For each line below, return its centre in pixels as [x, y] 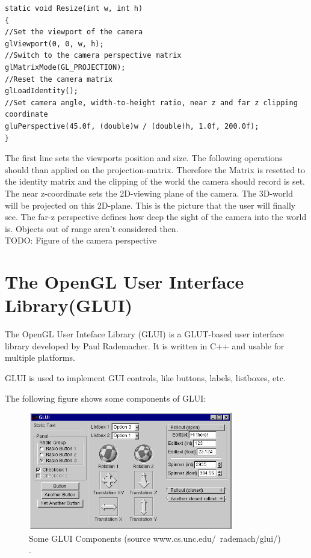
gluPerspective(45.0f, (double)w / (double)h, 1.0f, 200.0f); [132, 126]
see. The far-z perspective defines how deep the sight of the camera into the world [156, 217]
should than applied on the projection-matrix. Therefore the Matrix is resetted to [155, 169]
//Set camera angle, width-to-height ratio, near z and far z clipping [151, 103]
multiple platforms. [40, 357]
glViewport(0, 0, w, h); [54, 44]
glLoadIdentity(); [42, 91]
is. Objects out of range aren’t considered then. [92, 228]
